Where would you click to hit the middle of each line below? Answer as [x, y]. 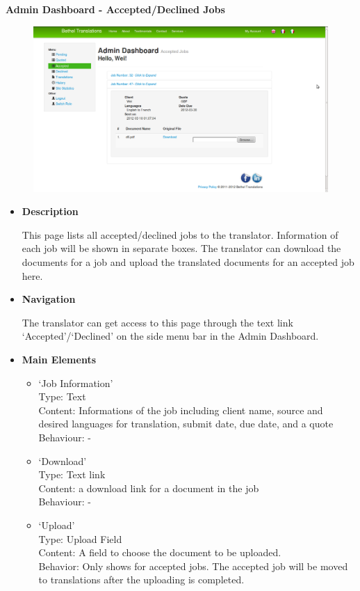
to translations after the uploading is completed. [141, 580]
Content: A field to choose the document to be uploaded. [160, 552]
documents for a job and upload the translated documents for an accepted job [188, 262]
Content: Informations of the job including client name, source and [181, 410]
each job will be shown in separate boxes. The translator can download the [181, 248]
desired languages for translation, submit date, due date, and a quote [186, 424]
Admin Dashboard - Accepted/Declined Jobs [115, 9]
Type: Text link [72, 474]
